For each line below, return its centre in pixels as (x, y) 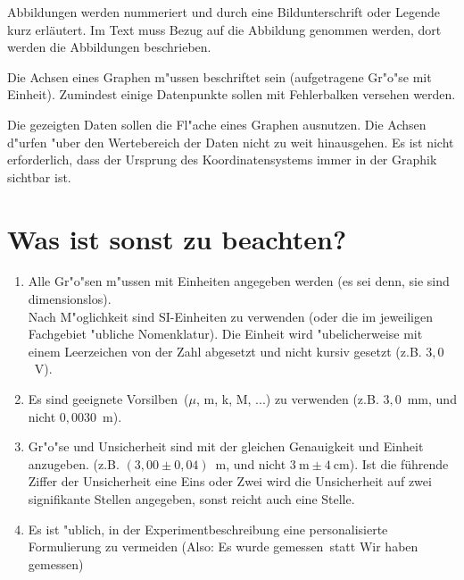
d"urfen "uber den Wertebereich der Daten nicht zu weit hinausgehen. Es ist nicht (231, 142)
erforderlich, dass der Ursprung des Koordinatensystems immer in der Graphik (222, 160)
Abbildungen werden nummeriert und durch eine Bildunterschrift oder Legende (224, 12)
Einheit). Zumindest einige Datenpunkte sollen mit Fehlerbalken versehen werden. (232, 94)
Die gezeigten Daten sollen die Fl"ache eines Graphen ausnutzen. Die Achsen (217, 124)
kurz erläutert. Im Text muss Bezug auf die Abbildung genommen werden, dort (224, 29)
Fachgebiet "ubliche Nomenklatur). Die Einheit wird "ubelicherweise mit (225, 334)
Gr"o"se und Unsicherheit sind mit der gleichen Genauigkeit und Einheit (226, 446)
